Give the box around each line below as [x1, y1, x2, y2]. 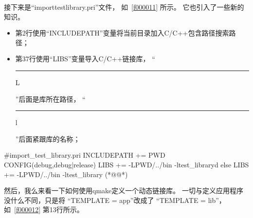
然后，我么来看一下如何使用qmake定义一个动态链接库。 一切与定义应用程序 [4, 185, 243, 196]
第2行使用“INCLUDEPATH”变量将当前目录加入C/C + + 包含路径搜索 [15, 28, 229, 38]
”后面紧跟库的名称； [15, 133, 80, 144]
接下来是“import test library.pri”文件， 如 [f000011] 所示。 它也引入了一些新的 [4, 2, 244, 12]
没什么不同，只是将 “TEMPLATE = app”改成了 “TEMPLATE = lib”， [4, 195, 226, 205]
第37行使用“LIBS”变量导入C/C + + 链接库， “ [15, 54, 155, 64]
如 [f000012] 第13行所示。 [4, 204, 84, 215]
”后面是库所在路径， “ [15, 93, 86, 104]
